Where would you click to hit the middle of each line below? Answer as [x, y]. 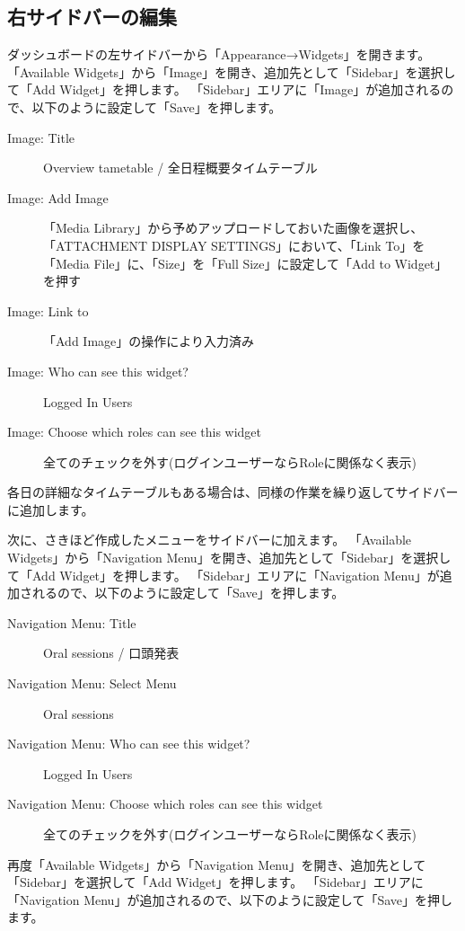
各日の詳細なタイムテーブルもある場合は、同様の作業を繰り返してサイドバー [233, 492]
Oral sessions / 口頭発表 [111, 653]
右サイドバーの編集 [92, 17]
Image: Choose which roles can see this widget [135, 432]
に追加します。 [51, 509]
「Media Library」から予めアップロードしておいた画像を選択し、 [233, 228]
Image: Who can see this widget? [98, 371]
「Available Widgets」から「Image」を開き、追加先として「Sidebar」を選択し [232, 71]
